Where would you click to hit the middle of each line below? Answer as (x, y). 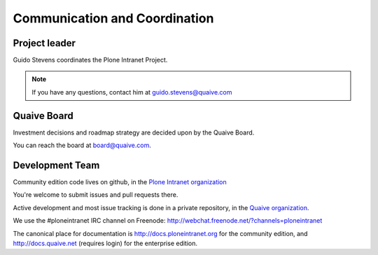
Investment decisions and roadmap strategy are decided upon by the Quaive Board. (134, 132)
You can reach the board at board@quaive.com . (82, 145)
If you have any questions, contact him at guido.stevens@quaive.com (132, 92)
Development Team (56, 165)
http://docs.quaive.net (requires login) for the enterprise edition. (105, 243)
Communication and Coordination (113, 18)
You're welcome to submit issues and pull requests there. (96, 195)
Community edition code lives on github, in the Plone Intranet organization (120, 182)
